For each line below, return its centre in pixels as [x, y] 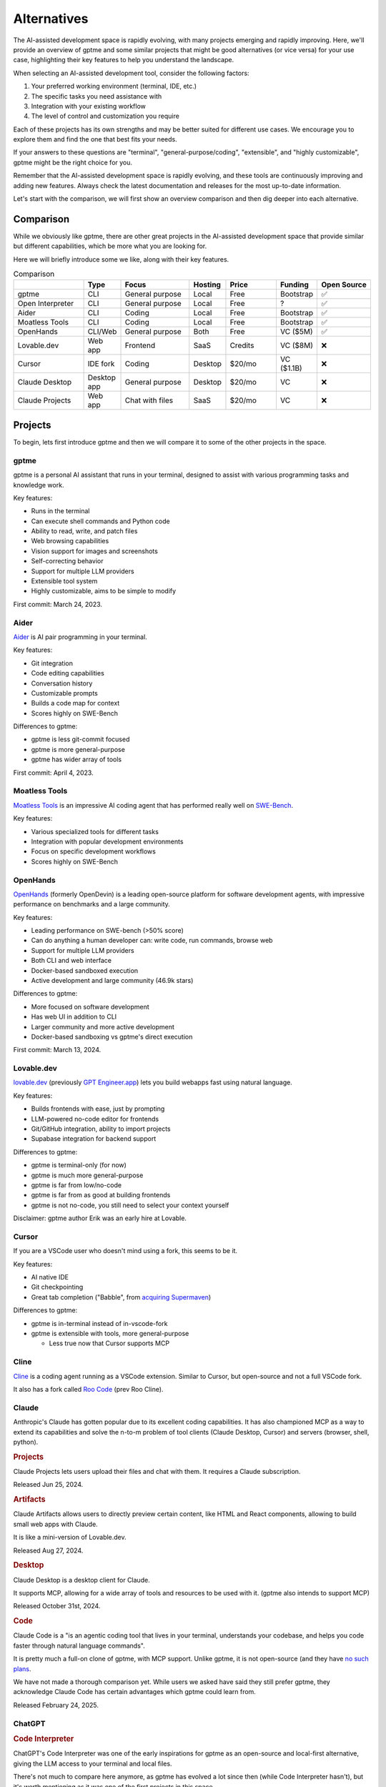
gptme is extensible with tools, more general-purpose [110, 1334]
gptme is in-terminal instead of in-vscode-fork [99, 1323]
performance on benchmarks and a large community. [92, 904]
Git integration [52, 663]
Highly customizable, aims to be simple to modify [104, 591]
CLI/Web [102, 332]
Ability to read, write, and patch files [84, 531]
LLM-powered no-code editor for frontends [95, 1119]
